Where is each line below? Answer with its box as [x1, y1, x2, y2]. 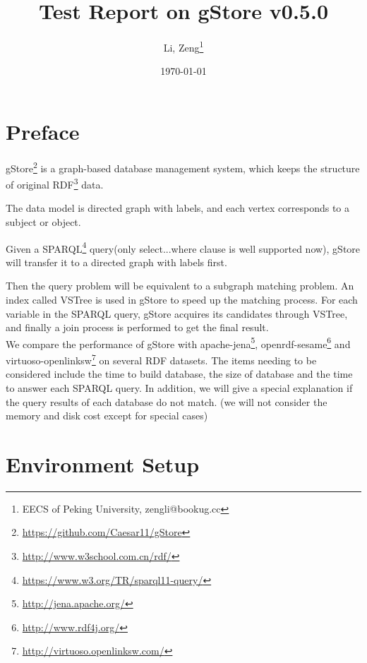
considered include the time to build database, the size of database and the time [6, 366, 353, 381]
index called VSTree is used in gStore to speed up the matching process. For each [6, 292, 358, 307]
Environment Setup [6, 449, 200, 478]
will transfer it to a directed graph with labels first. [6, 254, 227, 269]
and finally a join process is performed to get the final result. [6, 320, 269, 335]
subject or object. [6, 215, 81, 229]
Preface [6, 117, 80, 145]
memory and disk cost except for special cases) [6, 408, 208, 423]
